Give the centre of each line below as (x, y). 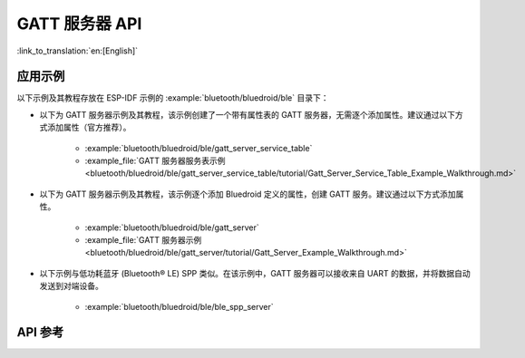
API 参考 (40, 332)
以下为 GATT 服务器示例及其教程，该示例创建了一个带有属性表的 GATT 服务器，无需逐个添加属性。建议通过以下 (248, 114)
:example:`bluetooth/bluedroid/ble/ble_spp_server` (179, 306)
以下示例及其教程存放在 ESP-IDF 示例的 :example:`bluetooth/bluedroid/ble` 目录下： (173, 98)
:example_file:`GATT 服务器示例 (143, 239)
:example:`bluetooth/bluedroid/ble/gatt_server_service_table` (199, 148)
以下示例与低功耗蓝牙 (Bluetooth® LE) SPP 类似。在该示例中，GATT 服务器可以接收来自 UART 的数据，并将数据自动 (255, 273)
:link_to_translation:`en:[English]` (78, 51)
